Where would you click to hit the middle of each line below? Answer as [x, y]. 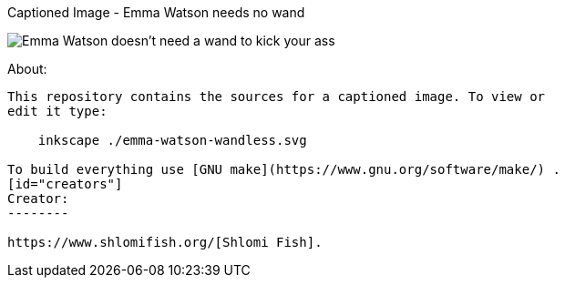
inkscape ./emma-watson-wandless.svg [172, 140]
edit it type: [57, 111]
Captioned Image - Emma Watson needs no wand [156, 12]
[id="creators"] [65, 184]
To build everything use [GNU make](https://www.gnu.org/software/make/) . [284, 169]
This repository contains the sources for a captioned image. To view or [277, 97]
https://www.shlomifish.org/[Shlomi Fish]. [165, 242]
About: [27, 69]
